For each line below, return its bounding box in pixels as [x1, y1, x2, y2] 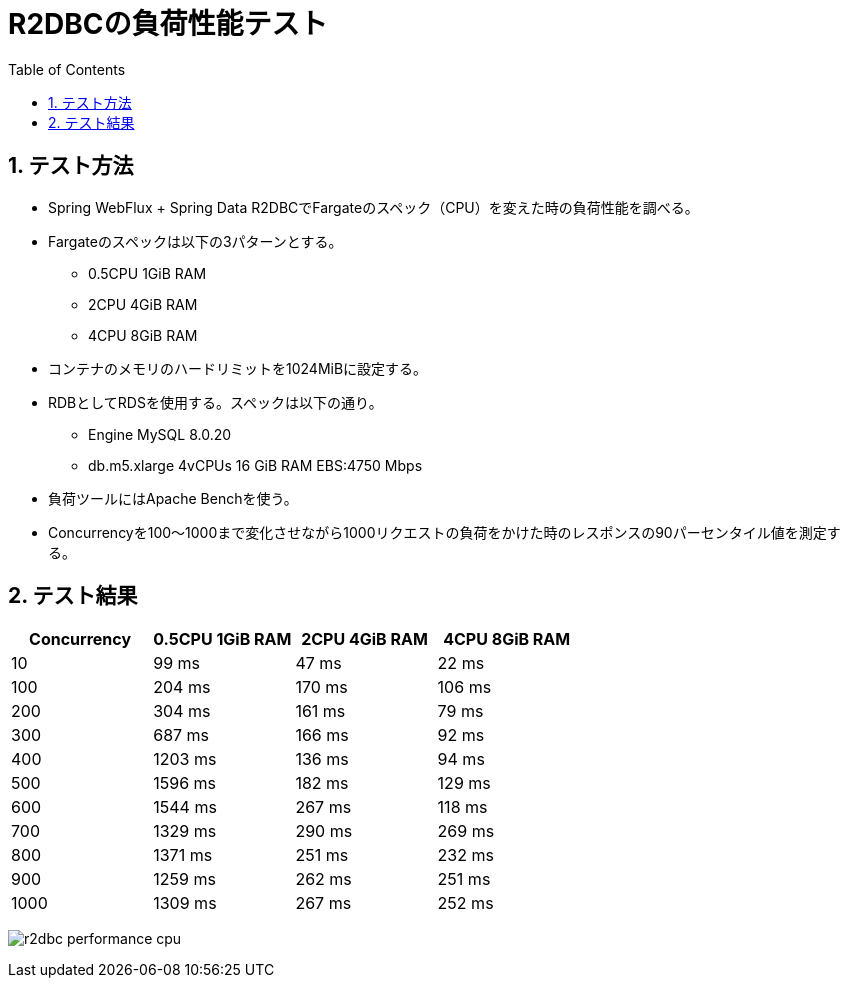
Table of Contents [8, 60, 126, 78]
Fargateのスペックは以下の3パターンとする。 [48, 232, 343, 250]
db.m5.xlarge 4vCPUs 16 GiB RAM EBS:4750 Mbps [88, 456, 423, 474]
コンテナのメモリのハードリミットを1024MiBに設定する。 [48, 359, 428, 377]
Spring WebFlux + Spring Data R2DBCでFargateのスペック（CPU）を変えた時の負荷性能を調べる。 [48, 198, 699, 216]
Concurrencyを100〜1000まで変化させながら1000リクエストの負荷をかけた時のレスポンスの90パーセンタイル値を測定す [48, 523, 841, 541]
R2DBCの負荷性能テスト [8, 7, 328, 41]
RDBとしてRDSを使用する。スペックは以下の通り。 [48, 393, 383, 411]
